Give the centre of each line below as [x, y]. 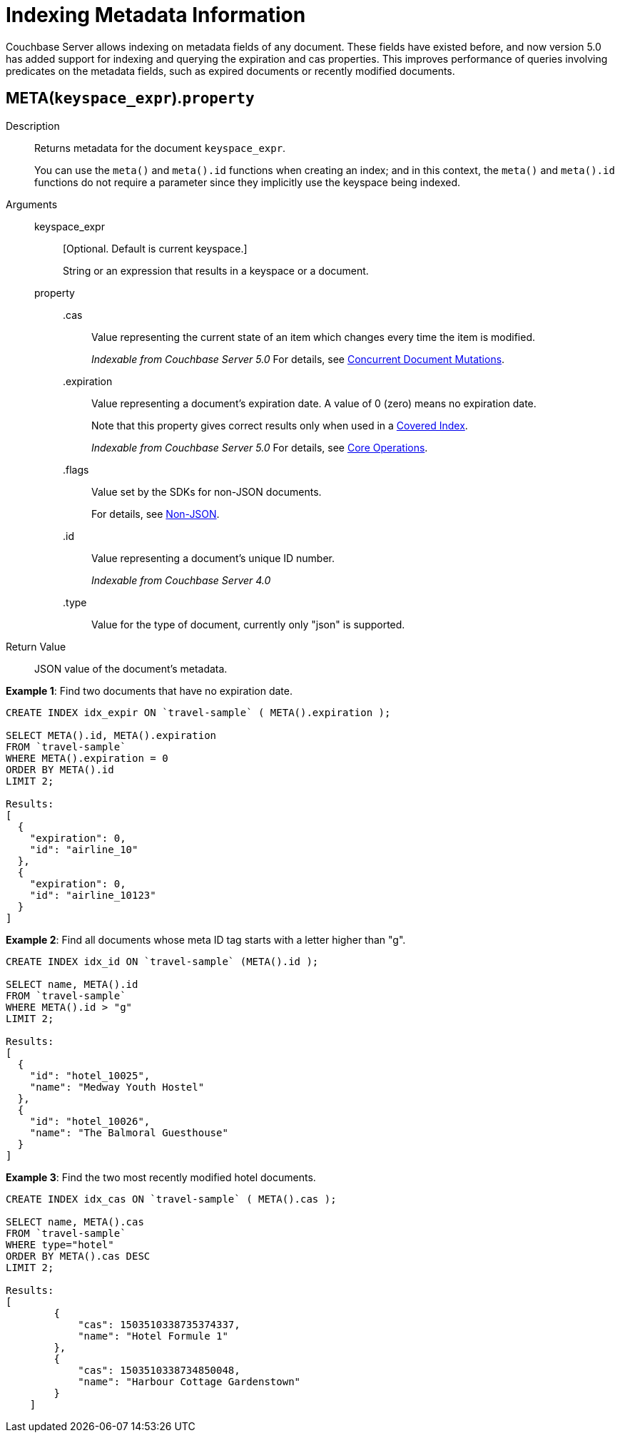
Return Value [36, 646]
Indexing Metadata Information [156, 15]
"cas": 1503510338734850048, [159, 1370]
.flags [76, 469]
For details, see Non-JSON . [156, 514]
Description [33, 126]
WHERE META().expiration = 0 [87, 758]
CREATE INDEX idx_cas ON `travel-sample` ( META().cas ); [171, 1199]
